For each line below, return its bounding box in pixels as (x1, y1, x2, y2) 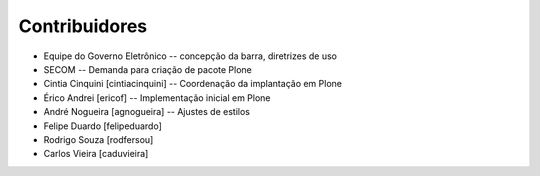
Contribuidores (18, 15, 148, 37)
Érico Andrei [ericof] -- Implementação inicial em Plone (43, 91, 271, 104)
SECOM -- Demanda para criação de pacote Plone (43, 63, 252, 75)
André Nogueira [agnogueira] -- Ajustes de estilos (43, 106, 250, 118)
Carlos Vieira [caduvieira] (43, 148, 149, 160)
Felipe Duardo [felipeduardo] (43, 120, 162, 132)
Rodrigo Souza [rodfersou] (43, 133, 154, 145)
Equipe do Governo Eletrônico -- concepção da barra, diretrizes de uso (43, 50, 337, 62)
